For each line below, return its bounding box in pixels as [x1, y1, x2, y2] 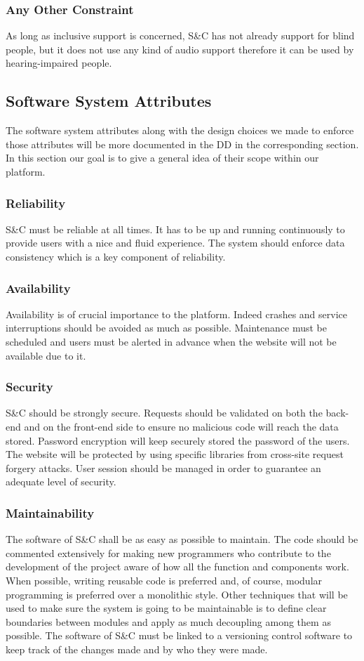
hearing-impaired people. [6, 55, 112, 70]
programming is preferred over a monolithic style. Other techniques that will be [6, 587, 348, 601]
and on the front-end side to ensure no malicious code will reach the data [24, 419, 339, 433]
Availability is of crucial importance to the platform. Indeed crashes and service [6, 306, 348, 321]
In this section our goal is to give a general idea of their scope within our [6, 150, 319, 165]
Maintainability [6, 504, 95, 521]
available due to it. [6, 348, 86, 362]
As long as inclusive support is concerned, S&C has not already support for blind [6, 28, 355, 43]
